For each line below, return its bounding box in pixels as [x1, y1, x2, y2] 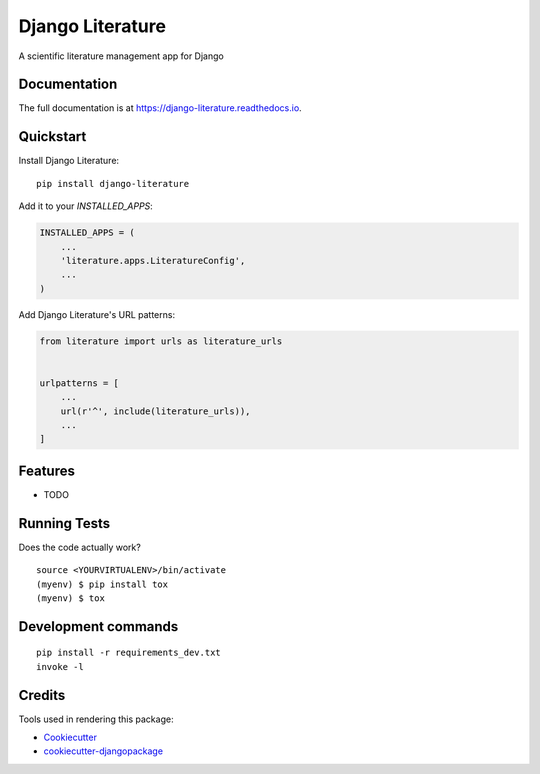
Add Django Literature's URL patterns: [18, 308, 175, 320]
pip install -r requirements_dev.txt [36, 647, 222, 659]
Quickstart [18, 128, 87, 145]
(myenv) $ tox [36, 592, 105, 604]
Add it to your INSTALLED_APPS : [18, 200, 154, 212]
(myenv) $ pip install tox [36, 578, 169, 590]
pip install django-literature [36, 178, 190, 189]
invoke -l [36, 661, 84, 672]
